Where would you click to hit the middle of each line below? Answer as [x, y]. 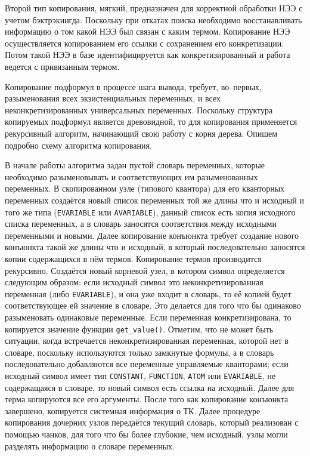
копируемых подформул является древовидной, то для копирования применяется [151, 121]
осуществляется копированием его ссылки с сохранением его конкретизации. [145, 43]
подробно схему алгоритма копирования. [78, 145]
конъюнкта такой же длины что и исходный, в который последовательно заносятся [155, 247]
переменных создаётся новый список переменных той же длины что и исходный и [154, 200]
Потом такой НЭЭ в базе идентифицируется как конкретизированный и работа [148, 55]
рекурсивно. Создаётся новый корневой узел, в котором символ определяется [145, 270]
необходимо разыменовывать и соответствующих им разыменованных [131, 176]
